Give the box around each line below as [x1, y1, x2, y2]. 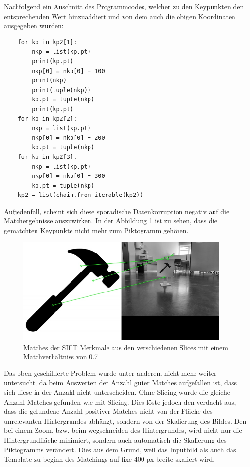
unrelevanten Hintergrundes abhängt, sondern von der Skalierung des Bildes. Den [4, 415, 247, 426]
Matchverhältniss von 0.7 [23, 351, 98, 362]
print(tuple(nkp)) [32, 86, 91, 94]
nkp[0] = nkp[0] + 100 [32, 67, 105, 75]
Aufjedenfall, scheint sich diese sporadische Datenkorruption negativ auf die [4, 206, 230, 216]
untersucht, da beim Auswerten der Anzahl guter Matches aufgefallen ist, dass [4, 377, 237, 388]
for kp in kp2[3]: [18, 153, 77, 160]
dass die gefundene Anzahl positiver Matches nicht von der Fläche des [4, 406, 213, 416]
